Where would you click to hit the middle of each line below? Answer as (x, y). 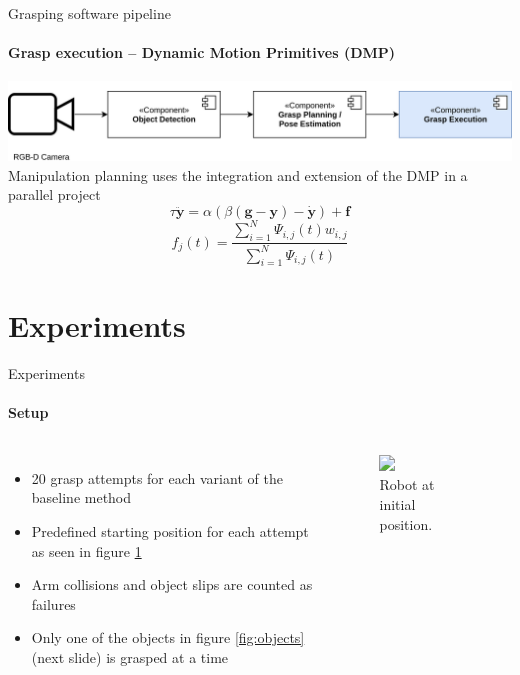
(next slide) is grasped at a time (130, 657)
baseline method (81, 497)
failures (53, 603)
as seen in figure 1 (86, 550)
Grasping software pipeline (89, 13)
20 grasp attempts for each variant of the (157, 477)
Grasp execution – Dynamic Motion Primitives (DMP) (202, 52)
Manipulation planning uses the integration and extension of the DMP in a (238, 174)
